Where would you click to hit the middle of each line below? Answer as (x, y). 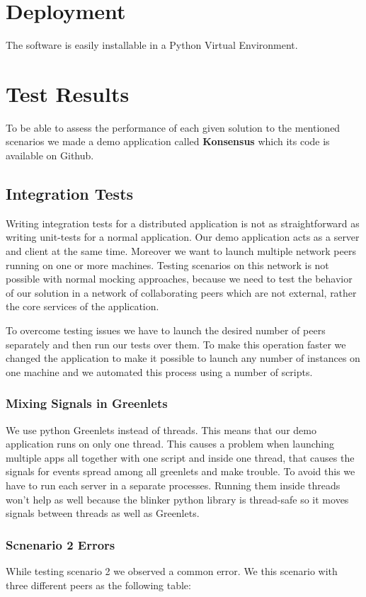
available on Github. (50, 155)
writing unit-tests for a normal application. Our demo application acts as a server (183, 237)
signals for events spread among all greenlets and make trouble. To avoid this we (181, 471)
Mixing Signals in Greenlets (87, 403)
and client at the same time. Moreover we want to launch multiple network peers (181, 251)
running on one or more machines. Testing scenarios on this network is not (167, 265)
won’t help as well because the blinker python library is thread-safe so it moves (177, 499)
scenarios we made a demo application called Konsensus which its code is (168, 141)
